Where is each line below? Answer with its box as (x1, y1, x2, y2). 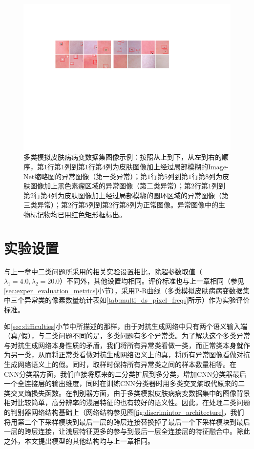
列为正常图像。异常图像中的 (129, 200, 218, 210)
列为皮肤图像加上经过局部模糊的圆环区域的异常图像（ (51, 190, 222, 200)
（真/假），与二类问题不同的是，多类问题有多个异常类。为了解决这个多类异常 (4, 330, 250, 341)
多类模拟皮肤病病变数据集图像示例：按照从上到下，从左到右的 (23, 152, 222, 162)
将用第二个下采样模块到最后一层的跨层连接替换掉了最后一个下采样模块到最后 (4, 416, 250, 427)
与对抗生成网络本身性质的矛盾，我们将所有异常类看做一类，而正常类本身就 (4, 340, 243, 350)
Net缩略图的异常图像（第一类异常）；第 (23, 171, 148, 181)
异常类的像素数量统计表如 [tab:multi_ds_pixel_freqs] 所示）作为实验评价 (24, 295, 250, 305)
